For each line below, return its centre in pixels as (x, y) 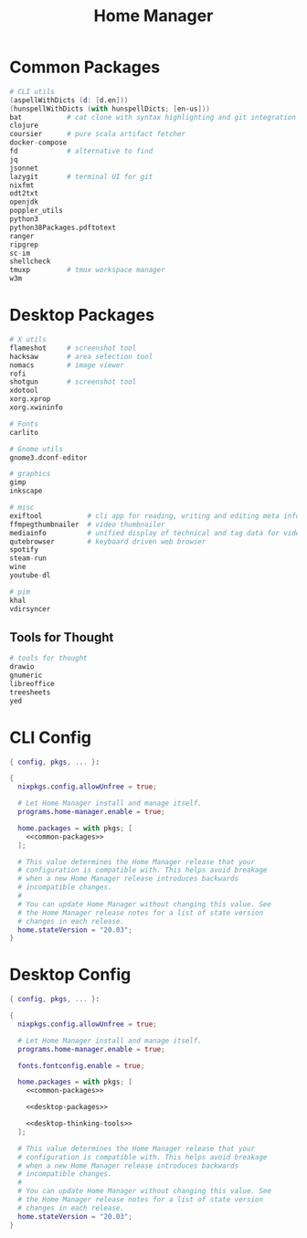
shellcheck (30, 261)
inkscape (26, 491)
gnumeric (26, 676)
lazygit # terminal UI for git (81, 176)
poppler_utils (37, 211)
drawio (22, 667)
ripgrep (24, 244)
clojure (24, 126)
